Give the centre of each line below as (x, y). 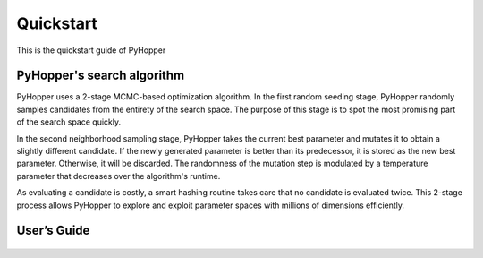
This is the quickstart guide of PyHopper (91, 50)
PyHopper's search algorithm (101, 76)
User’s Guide (53, 231)
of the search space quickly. (68, 122)
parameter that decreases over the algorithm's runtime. (119, 176)
